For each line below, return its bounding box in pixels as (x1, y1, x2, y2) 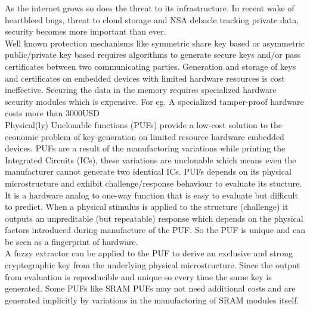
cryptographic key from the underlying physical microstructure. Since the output (5, 259, 300, 271)
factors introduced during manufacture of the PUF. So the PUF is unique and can (5, 224, 305, 236)
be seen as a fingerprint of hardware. (5, 235, 138, 247)
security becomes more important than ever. (5, 25, 166, 38)
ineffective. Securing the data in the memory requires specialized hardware (5, 83, 277, 96)
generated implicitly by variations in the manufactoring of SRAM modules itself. (5, 293, 299, 306)
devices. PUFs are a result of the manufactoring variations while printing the (5, 142, 286, 154)
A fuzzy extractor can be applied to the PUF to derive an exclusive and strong (5, 247, 293, 259)
